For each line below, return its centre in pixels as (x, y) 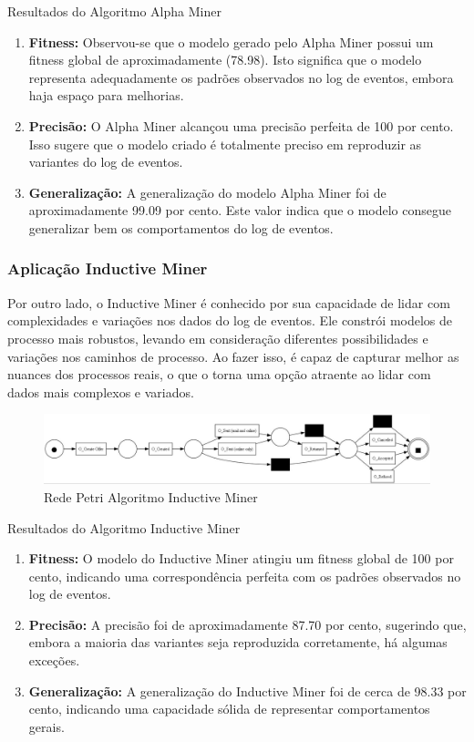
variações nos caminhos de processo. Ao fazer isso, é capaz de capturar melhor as (233, 356)
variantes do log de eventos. (106, 162)
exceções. (54, 660)
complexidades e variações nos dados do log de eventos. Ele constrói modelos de (230, 320)
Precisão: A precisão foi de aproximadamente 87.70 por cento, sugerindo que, (247, 624)
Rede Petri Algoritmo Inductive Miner (151, 496)
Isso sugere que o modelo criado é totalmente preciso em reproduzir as (225, 144)
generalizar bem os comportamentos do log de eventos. (181, 227)
